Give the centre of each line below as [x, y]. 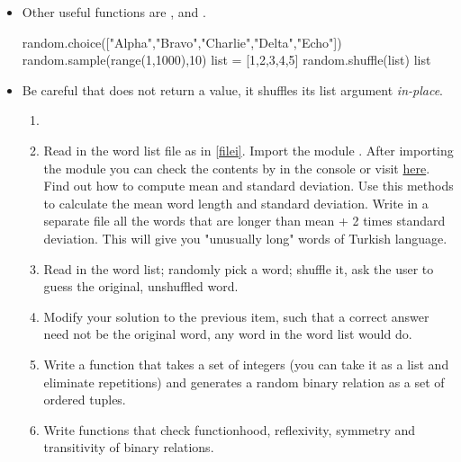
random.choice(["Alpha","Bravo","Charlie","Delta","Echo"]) [182, 42]
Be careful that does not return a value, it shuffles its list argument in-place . [232, 89]
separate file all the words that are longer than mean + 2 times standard [244, 221]
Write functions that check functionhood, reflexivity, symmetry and [230, 429]
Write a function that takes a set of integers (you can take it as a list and [246, 364]
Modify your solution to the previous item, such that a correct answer [236, 316]
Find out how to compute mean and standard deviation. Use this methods [249, 186]
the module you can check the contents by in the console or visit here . [237, 168]
